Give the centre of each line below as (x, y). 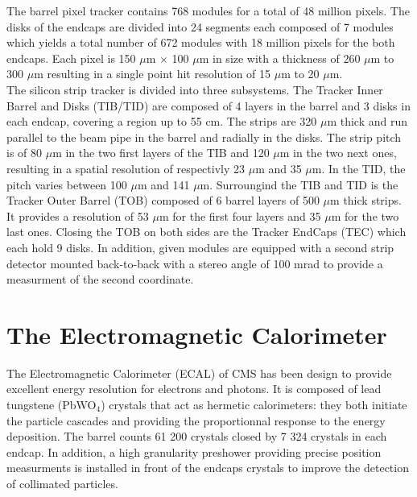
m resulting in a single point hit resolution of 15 (153, 74)
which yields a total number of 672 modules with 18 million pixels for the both (201, 42)
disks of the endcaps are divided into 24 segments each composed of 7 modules (200, 26)
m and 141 (163, 184)
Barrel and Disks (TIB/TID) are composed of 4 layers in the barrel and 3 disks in (208, 105)
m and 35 (279, 168)
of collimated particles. (62, 483)
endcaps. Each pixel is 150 (71, 58)
